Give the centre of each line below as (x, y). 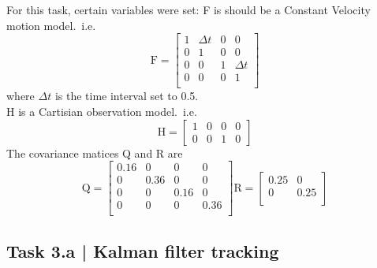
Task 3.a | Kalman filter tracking (143, 250)
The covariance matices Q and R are (95, 153)
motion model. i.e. (51, 25)
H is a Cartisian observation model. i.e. (102, 111)
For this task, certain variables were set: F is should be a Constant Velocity (188, 9)
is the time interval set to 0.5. (127, 96)
